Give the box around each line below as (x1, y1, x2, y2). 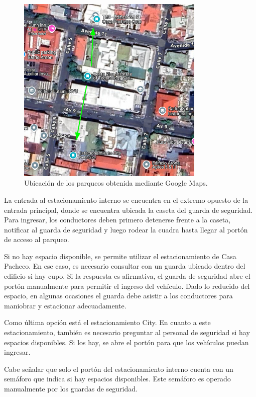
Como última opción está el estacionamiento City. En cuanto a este (4, 317, 211, 328)
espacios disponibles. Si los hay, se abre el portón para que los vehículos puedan (4, 337, 249, 347)
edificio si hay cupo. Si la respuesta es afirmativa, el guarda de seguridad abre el (4, 271, 250, 281)
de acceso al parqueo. (4, 234, 69, 245)
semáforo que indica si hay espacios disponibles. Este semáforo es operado (4, 373, 231, 384)
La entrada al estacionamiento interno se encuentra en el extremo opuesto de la (4, 194, 248, 205)
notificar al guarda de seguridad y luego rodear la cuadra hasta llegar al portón (4, 224, 248, 234)
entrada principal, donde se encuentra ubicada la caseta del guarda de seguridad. (4, 204, 253, 215)
